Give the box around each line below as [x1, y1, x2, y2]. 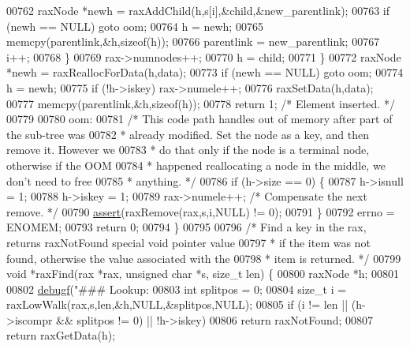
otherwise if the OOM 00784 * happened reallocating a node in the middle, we [6, 156, 386, 173]
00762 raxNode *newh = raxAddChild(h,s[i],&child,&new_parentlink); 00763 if [6, 2, 390, 18]
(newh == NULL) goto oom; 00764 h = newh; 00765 [6, 17, 263, 34]
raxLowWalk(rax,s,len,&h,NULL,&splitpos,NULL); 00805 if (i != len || [6, 296, 348, 313]
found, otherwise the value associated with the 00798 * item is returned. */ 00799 [6, 250, 401, 266]
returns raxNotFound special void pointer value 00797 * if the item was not [6, 234, 371, 250]
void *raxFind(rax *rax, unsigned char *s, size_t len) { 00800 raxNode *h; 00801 [6, 265, 400, 282]
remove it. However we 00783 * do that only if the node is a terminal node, [6, 141, 370, 158]
